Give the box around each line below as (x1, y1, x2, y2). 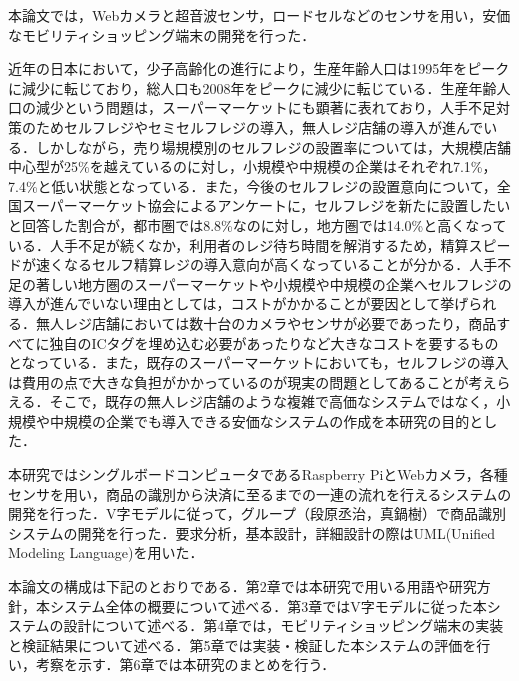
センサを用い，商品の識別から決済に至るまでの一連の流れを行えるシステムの (8, 483, 512, 504)
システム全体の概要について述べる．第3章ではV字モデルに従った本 (49, 595, 487, 616)
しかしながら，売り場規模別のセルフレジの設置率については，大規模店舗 (35, 136, 511, 157)
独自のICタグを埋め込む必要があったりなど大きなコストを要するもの (49, 332, 499, 353)
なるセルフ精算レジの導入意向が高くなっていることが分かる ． (63, 254, 470, 275)
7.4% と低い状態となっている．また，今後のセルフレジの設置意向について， (8, 175, 497, 196)
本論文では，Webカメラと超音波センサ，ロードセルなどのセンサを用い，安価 (8, 5, 511, 25)
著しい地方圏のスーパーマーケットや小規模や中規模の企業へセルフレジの (35, 273, 512, 294)
